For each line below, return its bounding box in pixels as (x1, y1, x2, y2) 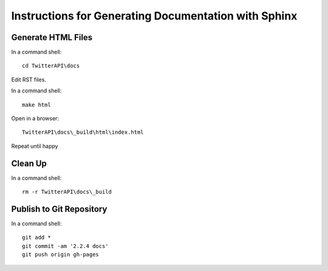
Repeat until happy (11, 142, 58, 149)
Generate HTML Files (11, 32, 93, 43)
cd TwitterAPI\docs (22, 63, 80, 69)
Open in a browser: (11, 115, 60, 122)
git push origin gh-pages (22, 251, 100, 258)
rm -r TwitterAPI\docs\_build (22, 188, 112, 196)
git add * (22, 234, 51, 241)
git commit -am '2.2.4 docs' (22, 242, 109, 249)
